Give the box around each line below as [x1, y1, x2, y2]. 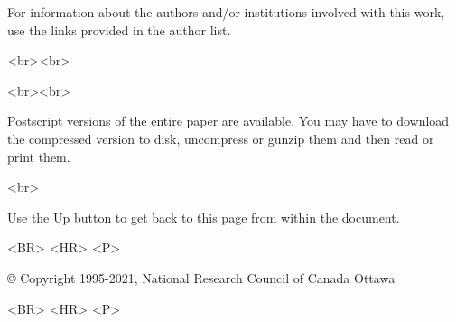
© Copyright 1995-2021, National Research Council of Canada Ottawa [7, 268, 396, 287]
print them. [7, 147, 70, 166]
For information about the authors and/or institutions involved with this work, [7, 3, 445, 21]
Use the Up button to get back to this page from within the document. [7, 207, 400, 226]
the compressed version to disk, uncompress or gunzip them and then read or [7, 128, 434, 147]
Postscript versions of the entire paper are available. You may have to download [7, 111, 450, 130]
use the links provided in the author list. [7, 20, 231, 39]
